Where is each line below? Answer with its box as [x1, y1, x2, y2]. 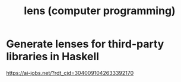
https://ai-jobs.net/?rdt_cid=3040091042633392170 [6, 69, 134, 76]
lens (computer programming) [23, 4, 176, 18]
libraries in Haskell [6, 50, 100, 63]
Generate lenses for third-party [6, 37, 164, 51]
